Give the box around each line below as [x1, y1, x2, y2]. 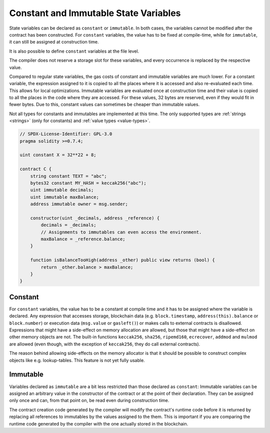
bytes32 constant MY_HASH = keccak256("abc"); [30, 180, 147, 186]
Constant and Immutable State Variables [9, 8, 181, 19]
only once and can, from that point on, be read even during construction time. [9, 397, 169, 403]
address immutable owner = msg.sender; [30, 201, 128, 207]
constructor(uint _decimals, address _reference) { [30, 215, 160, 221]
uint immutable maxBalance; [30, 194, 99, 200]
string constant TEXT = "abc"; [30, 173, 107, 179]
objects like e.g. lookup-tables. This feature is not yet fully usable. [9, 357, 145, 363]
